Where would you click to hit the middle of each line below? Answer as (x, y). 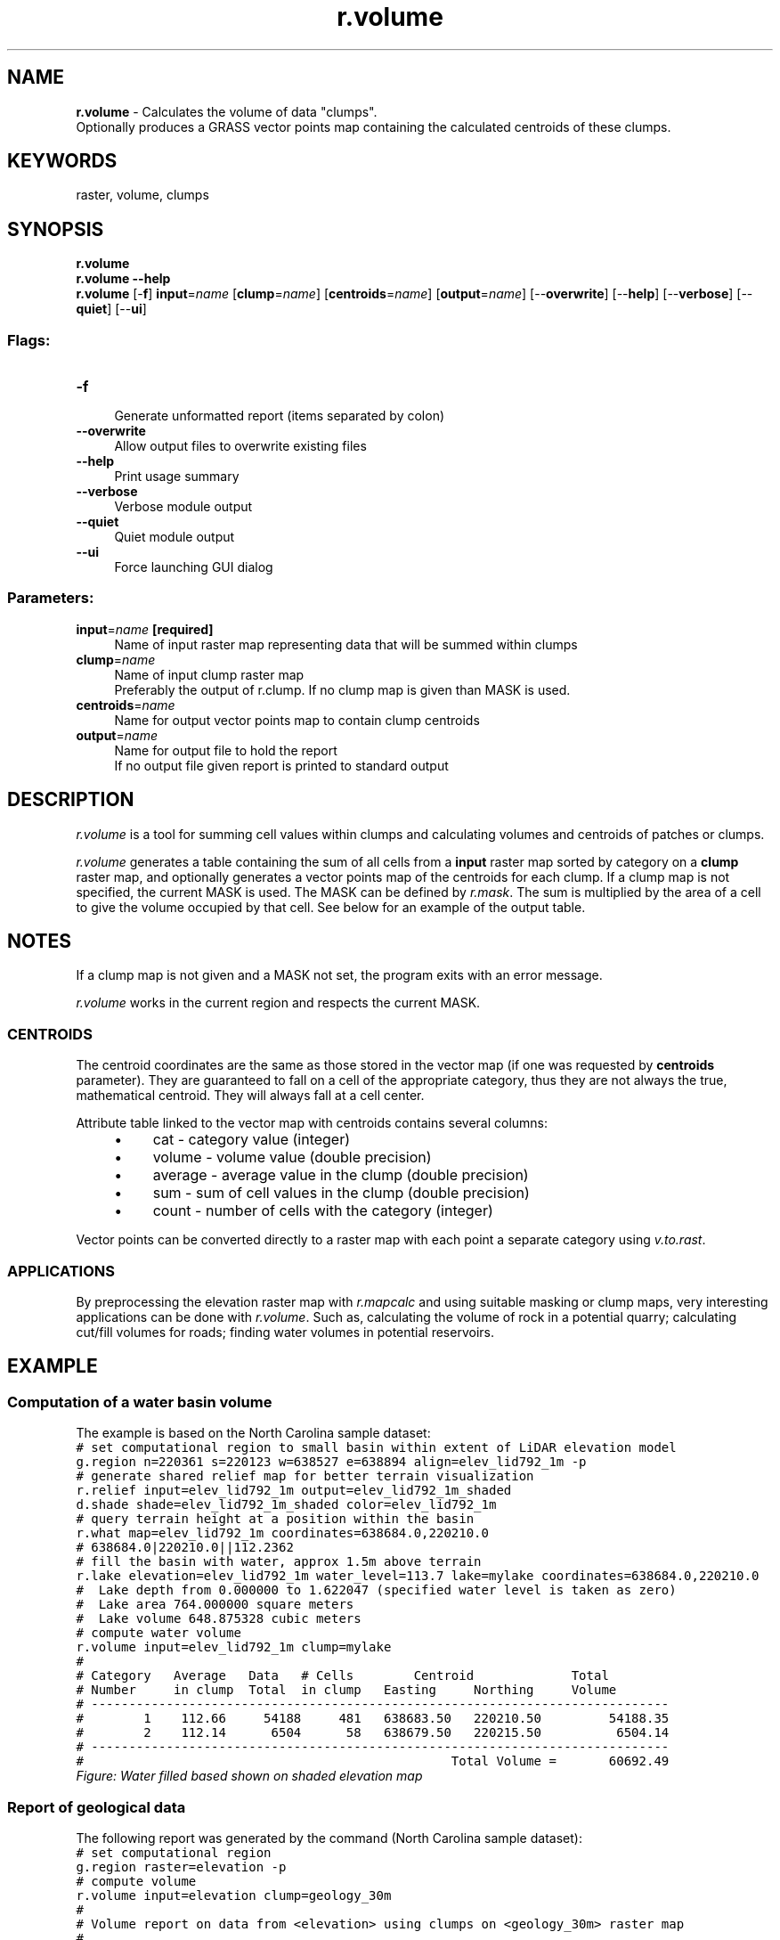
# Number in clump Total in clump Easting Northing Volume (346, 1690)
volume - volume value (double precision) (292, 1157)
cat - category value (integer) (252, 1140)
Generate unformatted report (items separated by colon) (280, 416)
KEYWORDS (62, 161)
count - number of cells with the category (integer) (323, 1211)
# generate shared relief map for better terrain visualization (305, 1476)
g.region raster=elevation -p (181, 1867)
